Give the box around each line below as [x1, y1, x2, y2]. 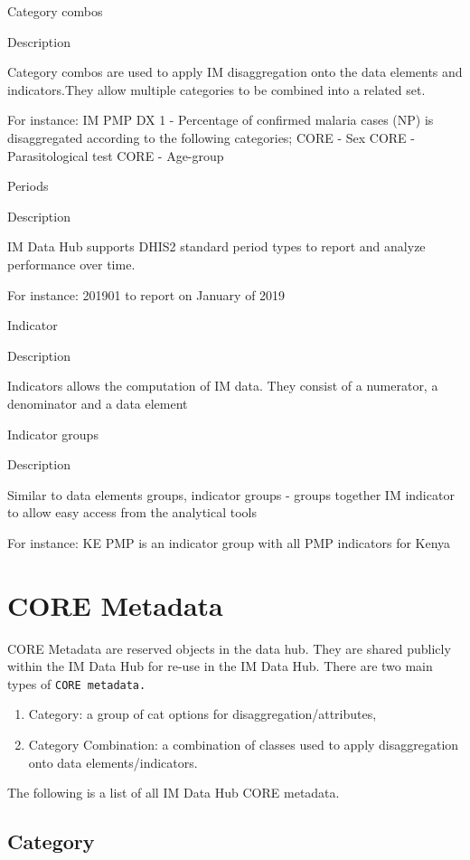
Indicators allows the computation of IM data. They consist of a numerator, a [7, 376, 438, 395]
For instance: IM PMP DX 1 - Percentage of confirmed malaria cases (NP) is [7, 110, 434, 129]
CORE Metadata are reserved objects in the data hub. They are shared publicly [7, 638, 451, 657]
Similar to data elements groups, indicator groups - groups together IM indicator [7, 485, 455, 504]
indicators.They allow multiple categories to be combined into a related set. [7, 80, 426, 99]
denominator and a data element [7, 393, 188, 412]
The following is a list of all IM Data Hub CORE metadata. [7, 783, 340, 802]
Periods [7, 176, 49, 195]
